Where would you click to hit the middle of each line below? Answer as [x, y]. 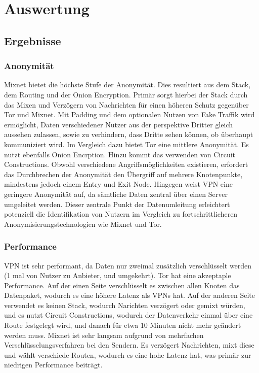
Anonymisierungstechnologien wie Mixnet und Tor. [83, 224]
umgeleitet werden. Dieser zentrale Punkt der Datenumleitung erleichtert [117, 204]
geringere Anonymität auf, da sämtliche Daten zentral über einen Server [116, 194]
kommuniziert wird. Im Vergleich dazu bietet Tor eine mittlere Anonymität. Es [126, 144]
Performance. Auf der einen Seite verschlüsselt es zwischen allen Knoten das [122, 285]
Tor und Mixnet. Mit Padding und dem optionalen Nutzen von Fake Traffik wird [129, 114]
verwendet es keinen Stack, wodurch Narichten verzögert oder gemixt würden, [125, 305]
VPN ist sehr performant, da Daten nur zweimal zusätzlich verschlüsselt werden [128, 265]
